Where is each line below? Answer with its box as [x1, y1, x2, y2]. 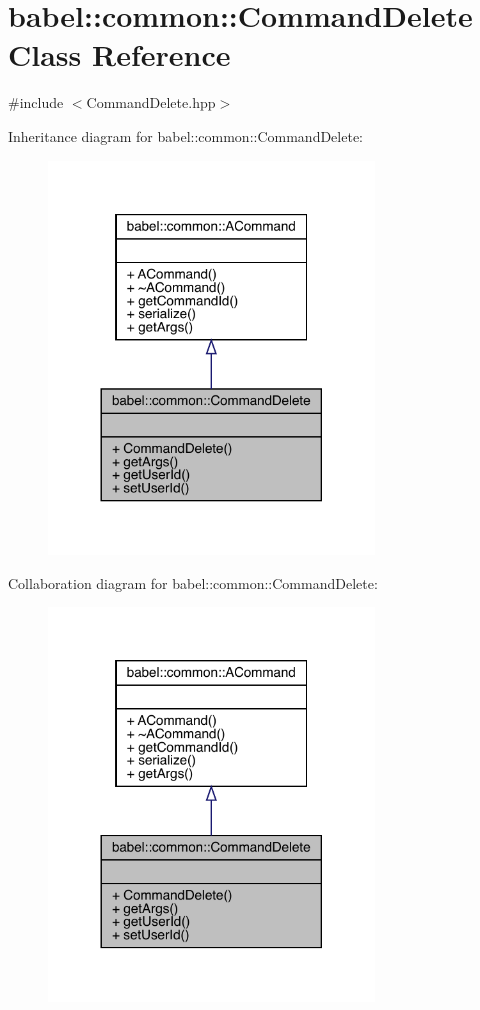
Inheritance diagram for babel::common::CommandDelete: [8, 125, 363, 146]
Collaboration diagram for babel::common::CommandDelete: [8, 572, 378, 593]
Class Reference [8, 34, 231, 75]
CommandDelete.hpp [86, 92, 216, 113]
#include [8, 92, 64, 113]
